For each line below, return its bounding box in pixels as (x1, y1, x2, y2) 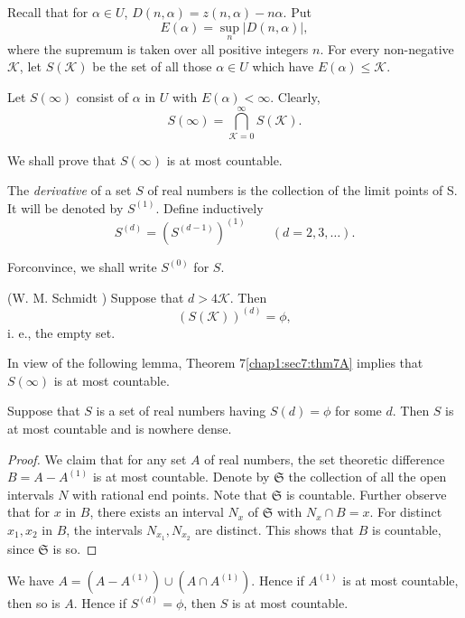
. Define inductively (155, 198, 264, 217)
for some (334, 401, 382, 420)
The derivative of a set (7, 181, 132, 200)
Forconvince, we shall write (7, 257, 157, 276)
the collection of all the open (288, 467, 447, 486)
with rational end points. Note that (72, 484, 268, 503)
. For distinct (369, 502, 442, 521)
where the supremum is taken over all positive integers (7, 39, 309, 58)
